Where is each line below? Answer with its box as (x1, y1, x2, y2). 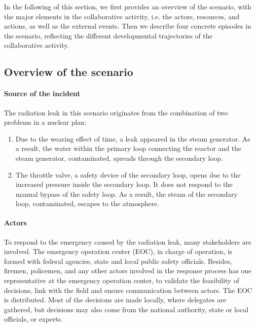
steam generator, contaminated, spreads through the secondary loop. (15, 152, 223, 163)
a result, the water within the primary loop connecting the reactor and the (15, 143, 242, 153)
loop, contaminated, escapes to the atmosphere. (15, 198, 159, 209)
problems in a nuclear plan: (4, 117, 87, 127)
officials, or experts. (4, 314, 63, 324)
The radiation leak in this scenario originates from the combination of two (4, 107, 228, 117)
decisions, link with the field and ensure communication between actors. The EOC (4, 285, 253, 295)
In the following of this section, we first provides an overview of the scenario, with (4, 1, 252, 11)
